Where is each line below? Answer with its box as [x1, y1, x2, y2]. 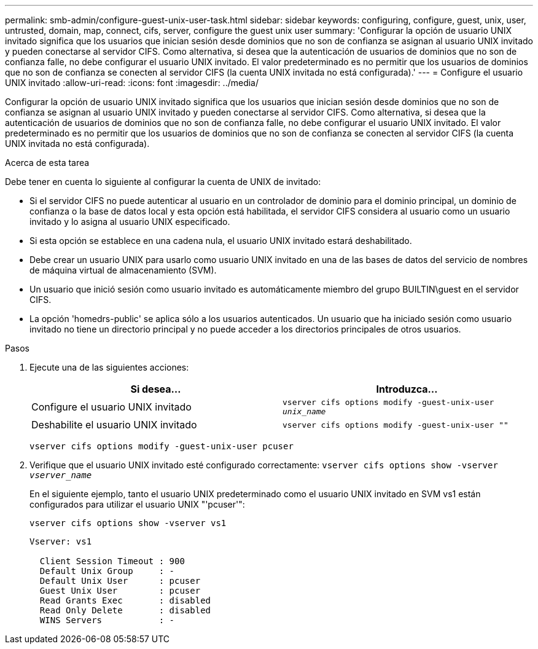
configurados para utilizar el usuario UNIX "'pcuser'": [29, 499, 245, 509]
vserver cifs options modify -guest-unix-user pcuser [29, 441, 294, 451]
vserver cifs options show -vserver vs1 [29, 518, 227, 528]
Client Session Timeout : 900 [39, 556, 185, 566]
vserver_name [29, 470, 92, 480]
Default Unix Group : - [39, 566, 175, 576]
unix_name [283, 407, 326, 416]
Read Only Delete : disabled [39, 605, 211, 615]
